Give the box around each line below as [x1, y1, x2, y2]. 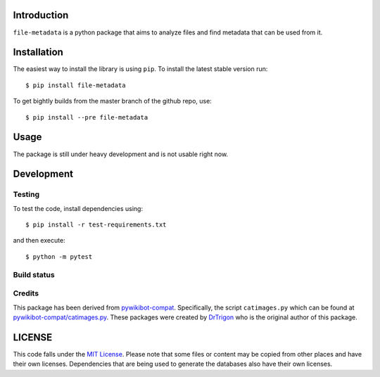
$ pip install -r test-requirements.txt [25, 221, 167, 229]
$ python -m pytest [25, 253, 93, 260]
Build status [13, 269, 56, 279]
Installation [13, 46, 63, 58]
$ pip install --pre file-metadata [25, 113, 148, 121]
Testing [13, 190, 40, 200]
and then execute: [13, 236, 66, 245]
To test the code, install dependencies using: [13, 204, 144, 212]
